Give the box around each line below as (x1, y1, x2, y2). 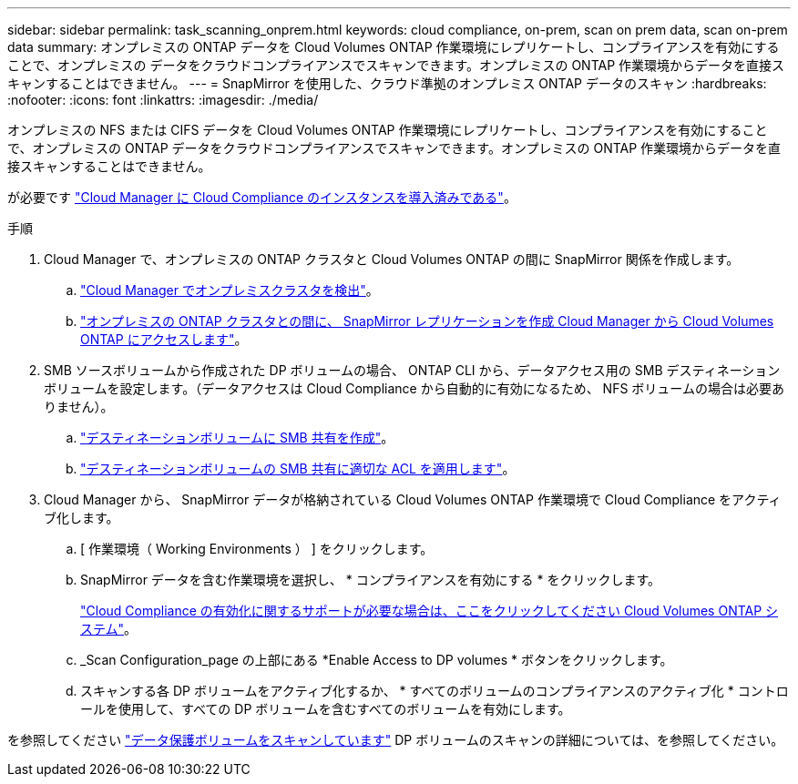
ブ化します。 (44, 510, 119, 525)
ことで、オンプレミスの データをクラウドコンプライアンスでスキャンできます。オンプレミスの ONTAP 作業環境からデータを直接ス (7, 57, 785, 73)
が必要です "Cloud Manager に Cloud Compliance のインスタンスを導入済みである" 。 (7, 189, 517, 205)
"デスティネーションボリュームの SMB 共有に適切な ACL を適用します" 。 (80, 461, 516, 476)
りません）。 (44, 399, 114, 414)
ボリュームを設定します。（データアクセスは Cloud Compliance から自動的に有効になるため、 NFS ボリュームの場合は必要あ (44, 381, 784, 396)
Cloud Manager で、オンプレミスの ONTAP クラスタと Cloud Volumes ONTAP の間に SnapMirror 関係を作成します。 (44, 251, 740, 267)
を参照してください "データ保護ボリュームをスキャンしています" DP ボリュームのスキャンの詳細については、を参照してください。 (7, 732, 784, 748)
